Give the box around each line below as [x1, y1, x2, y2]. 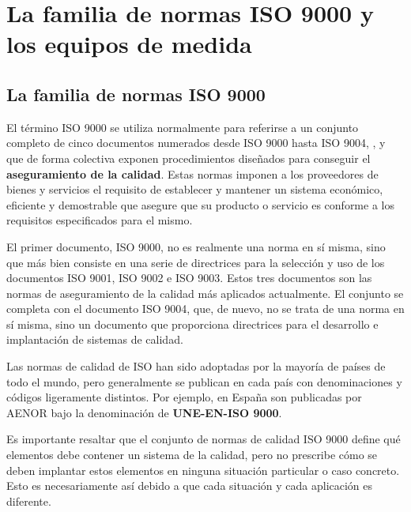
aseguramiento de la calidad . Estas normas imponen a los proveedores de [6, 165, 379, 182]
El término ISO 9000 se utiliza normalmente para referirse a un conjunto [6, 119, 359, 135]
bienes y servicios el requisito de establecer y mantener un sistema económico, [6, 181, 383, 198]
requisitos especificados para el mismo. [6, 212, 193, 228]
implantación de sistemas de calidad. [6, 331, 183, 348]
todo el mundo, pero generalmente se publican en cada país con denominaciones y [6, 373, 402, 390]
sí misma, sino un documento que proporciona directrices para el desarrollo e [6, 315, 379, 332]
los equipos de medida [6, 28, 252, 60]
